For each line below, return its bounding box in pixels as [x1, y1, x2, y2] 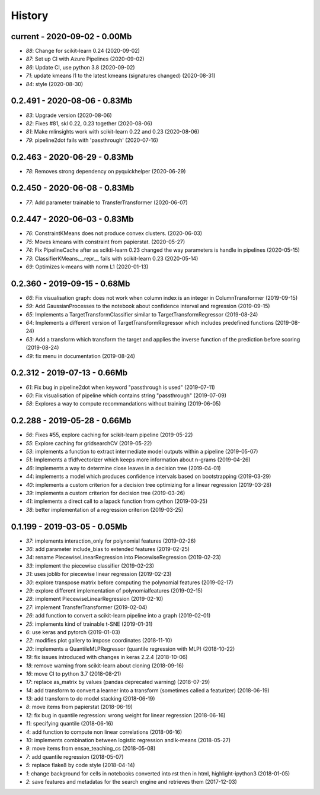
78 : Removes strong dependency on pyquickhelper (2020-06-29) [25, 167, 186, 175]
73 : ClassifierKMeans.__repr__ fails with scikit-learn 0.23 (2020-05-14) [25, 255, 199, 262]
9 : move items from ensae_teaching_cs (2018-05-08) [25, 745, 156, 752]
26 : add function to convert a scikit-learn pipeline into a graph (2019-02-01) [25, 612, 211, 619]
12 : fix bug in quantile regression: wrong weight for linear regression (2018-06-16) [25, 711, 226, 718]
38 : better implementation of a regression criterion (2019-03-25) [25, 506, 184, 513]
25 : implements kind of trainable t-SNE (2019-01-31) [25, 620, 153, 628]
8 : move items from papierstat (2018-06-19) [25, 704, 133, 711]
